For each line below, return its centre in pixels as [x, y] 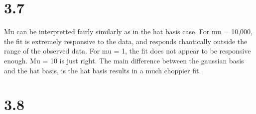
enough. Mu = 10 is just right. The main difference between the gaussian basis [124, 60]
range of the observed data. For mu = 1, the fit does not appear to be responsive [128, 51]
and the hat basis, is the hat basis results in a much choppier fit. [103, 70]
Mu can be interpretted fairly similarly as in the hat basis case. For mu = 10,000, [128, 31]
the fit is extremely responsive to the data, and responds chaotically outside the [126, 41]
